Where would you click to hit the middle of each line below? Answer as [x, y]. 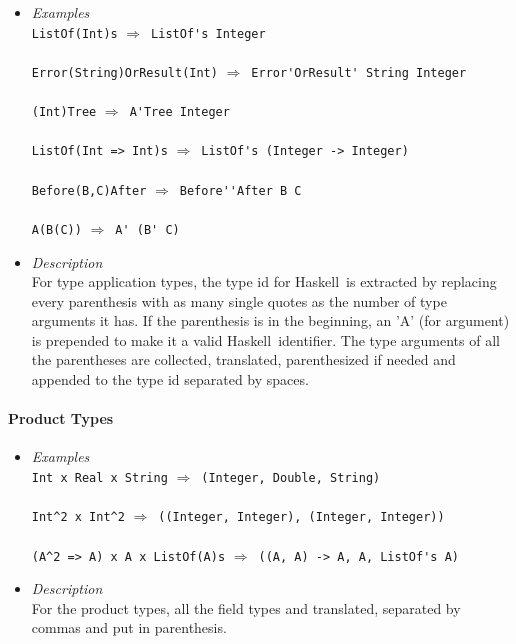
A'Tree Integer [179, 112]
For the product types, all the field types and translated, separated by [246, 607]
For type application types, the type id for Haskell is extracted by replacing [264, 281]
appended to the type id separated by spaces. [170, 379]
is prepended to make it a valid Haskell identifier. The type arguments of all [265, 339]
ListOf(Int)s [74, 33]
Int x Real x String [99, 478]
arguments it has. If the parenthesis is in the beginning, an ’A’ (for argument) [270, 320]
